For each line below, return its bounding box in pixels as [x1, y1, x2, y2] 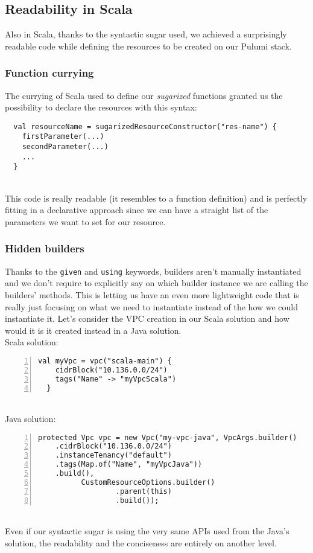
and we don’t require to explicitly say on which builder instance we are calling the [5, 276, 308, 289]
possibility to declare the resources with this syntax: [5, 101, 197, 113]
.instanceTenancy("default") [55, 451, 172, 460]
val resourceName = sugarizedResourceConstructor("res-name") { [13, 122, 277, 131]
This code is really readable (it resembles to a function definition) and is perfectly [5, 191, 308, 204]
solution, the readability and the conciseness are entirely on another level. [5, 536, 277, 549]
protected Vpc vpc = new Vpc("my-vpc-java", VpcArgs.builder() [38, 433, 297, 442]
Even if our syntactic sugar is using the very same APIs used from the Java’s [5, 525, 289, 537]
